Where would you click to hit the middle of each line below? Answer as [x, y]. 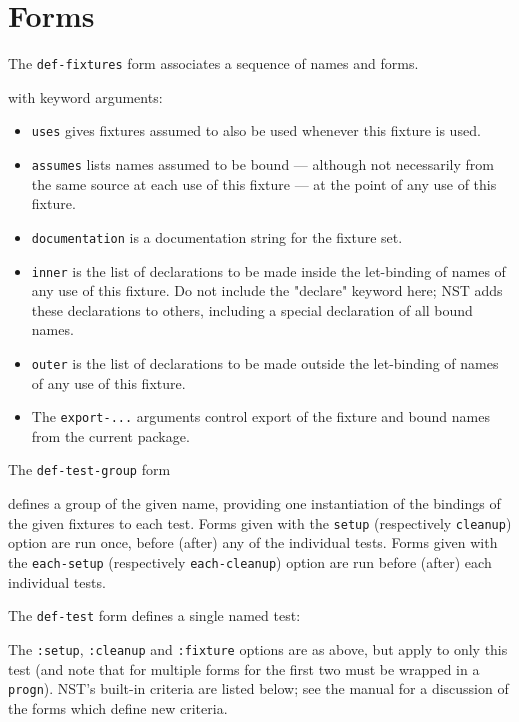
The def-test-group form [89, 469]
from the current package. [110, 435]
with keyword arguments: [85, 96]
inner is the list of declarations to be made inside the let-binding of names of [268, 270]
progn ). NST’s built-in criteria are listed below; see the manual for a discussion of [258, 688]
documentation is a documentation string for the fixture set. [217, 236]
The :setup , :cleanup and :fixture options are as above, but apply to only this [258, 648]
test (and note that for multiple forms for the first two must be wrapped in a [244, 668]
